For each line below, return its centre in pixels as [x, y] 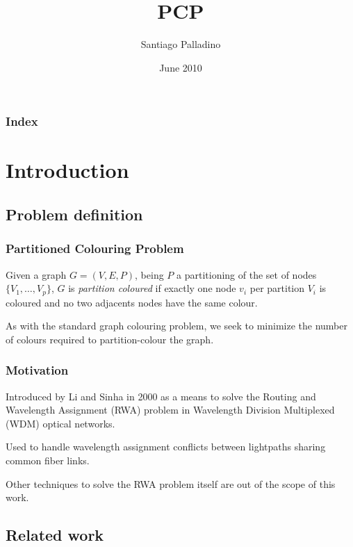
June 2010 [181, 67]
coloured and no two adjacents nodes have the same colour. [132, 302]
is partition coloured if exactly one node [152, 288]
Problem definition [74, 214]
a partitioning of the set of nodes [247, 274]
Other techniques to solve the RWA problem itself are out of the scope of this [171, 483]
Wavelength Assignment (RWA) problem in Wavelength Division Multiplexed [170, 410]
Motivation [37, 370]
